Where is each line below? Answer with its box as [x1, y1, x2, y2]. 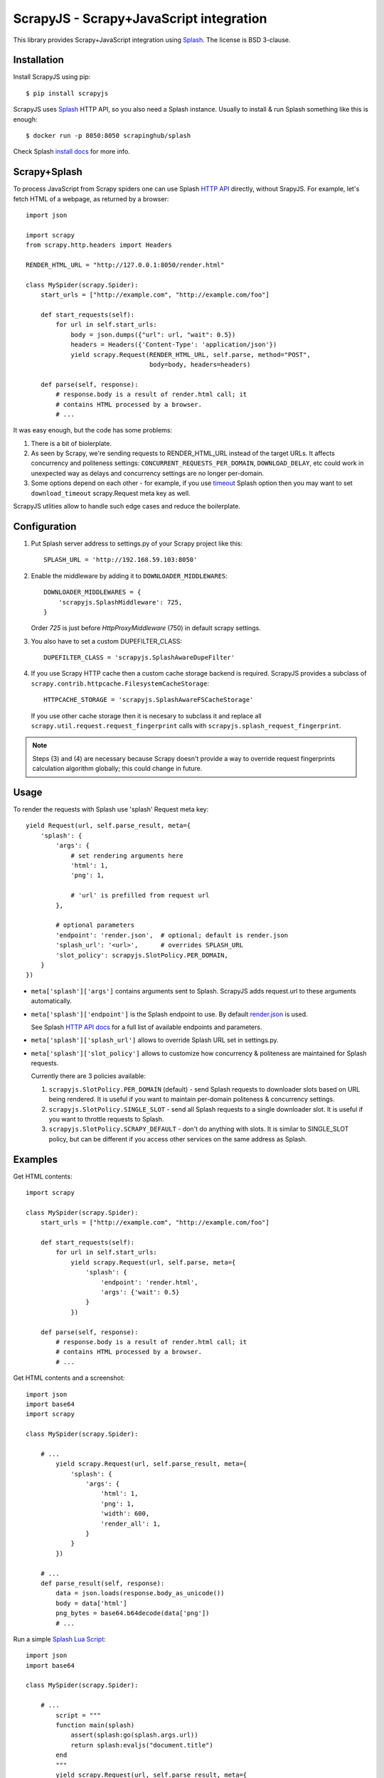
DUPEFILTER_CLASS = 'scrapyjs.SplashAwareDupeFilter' [43, 654, 235, 661]
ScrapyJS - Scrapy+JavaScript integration [13, 11, 267, 26]
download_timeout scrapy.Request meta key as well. [31, 489, 191, 497]
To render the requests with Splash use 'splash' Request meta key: [13, 805, 209, 814]
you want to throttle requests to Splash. [48, 1115, 164, 1124]
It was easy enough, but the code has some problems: [13, 426, 173, 435]
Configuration [13, 520, 77, 533]
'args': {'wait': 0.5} [100, 1288, 180, 1297]
